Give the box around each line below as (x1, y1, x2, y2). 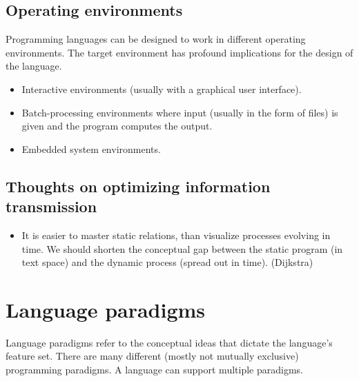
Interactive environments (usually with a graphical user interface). (21, 81, 302, 96)
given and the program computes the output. (21, 119, 213, 133)
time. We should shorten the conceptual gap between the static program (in (21, 241, 343, 256)
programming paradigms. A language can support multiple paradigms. (6, 362, 303, 377)
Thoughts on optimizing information (6, 175, 271, 196)
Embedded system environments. (21, 141, 161, 156)
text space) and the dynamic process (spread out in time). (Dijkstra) (21, 255, 313, 269)
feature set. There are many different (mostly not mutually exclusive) (6, 349, 299, 363)
